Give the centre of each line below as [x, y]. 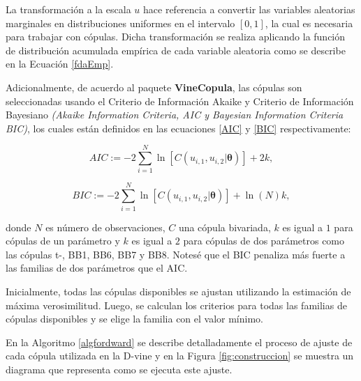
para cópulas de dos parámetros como [264, 241]
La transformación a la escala [68, 9]
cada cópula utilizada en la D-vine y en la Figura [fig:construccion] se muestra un [180, 356]
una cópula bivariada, [224, 227]
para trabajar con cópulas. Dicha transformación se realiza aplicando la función [176, 37]
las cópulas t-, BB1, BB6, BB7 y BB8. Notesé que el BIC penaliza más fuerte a [176, 254]
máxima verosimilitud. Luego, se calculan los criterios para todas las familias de [176, 305]
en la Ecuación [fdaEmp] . [60, 64]
